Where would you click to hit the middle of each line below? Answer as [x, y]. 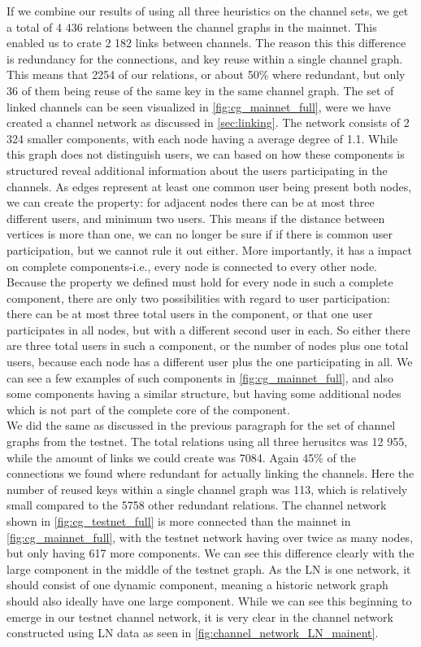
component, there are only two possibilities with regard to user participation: [198, 297]
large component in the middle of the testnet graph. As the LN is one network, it [209, 568]
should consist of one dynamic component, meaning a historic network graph [197, 585]
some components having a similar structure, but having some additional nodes [204, 393]
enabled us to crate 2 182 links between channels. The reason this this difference [206, 43]
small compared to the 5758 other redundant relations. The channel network [197, 505]
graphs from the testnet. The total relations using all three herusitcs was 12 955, [207, 442]
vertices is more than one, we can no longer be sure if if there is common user [200, 234]
